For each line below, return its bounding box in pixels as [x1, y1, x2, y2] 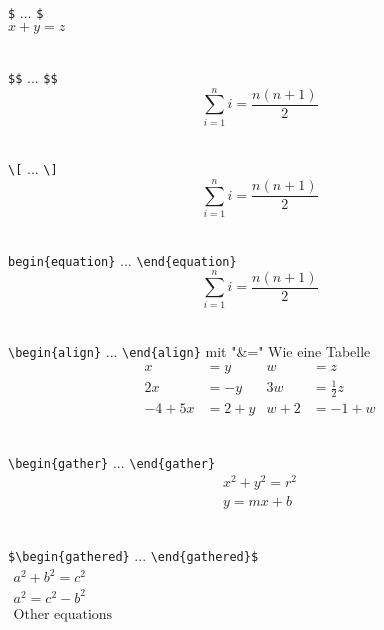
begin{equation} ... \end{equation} [8, 249, 237, 270]
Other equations [13, 607, 113, 622]
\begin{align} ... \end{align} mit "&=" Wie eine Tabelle [8, 340, 371, 361]
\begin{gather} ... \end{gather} [8, 451, 216, 472]
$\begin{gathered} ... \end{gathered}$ [8, 545, 259, 566]
